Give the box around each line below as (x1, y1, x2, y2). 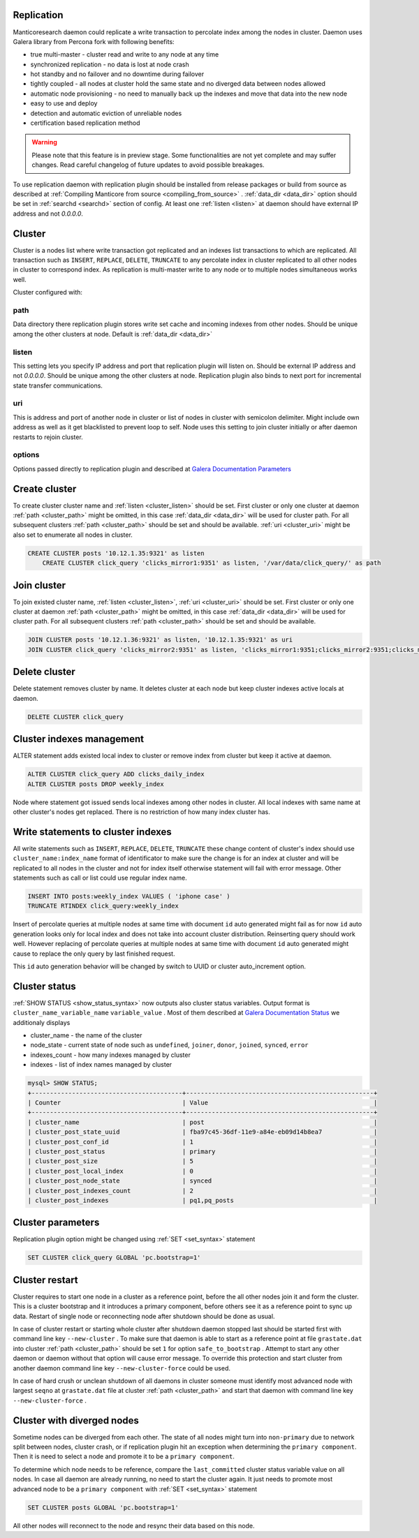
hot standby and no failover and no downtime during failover (30, 70, 205, 78)
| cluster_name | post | (27, 1118, 378, 1126)
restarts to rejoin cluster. (13, 433, 83, 441)
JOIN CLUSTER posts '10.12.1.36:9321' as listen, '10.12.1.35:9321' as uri (27, 636, 293, 644)
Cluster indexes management (13, 733, 145, 745)
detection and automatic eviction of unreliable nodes (30, 109, 182, 117)
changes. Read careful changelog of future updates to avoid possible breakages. (31, 161, 265, 169)
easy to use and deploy (30, 99, 98, 108)
